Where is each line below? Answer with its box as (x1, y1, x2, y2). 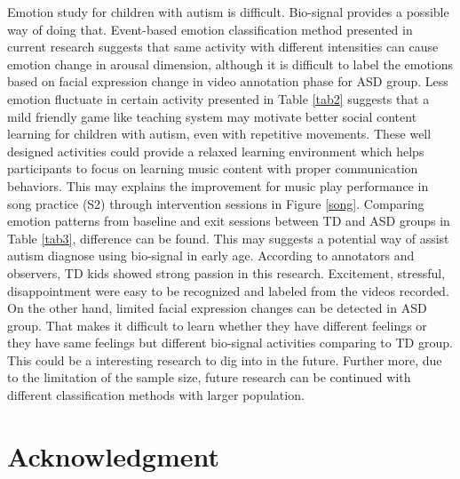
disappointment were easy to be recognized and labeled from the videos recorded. (7, 281, 449, 299)
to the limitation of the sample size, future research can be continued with (7, 368, 411, 387)
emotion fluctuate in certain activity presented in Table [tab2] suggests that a (7, 89, 430, 108)
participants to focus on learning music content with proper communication (7, 159, 418, 178)
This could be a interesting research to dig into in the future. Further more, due (7, 350, 442, 369)
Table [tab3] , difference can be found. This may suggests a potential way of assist (7, 228, 449, 247)
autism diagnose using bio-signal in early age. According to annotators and (7, 246, 415, 265)
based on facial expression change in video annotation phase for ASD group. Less (7, 72, 448, 91)
